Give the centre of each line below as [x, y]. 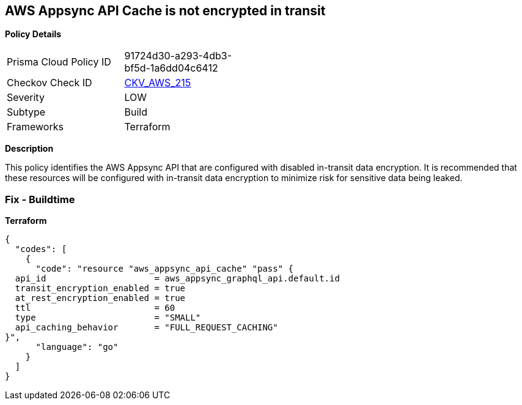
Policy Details [33, 34]
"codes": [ [41, 249]
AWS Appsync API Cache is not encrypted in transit [165, 11]
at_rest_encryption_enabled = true [100, 298]
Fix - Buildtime [40, 199]
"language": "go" [77, 347]
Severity [26, 98]
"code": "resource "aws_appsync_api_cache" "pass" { [165, 269]
